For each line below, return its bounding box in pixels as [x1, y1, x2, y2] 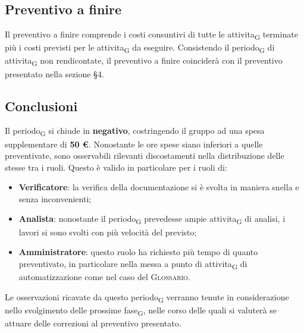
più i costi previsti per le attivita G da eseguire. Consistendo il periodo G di [5, 41, 275, 55]
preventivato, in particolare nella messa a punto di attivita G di [18, 257, 247, 271]
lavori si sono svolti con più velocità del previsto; [18, 225, 197, 238]
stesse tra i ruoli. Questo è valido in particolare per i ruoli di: [5, 161, 227, 173]
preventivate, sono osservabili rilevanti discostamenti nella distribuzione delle [5, 149, 284, 162]
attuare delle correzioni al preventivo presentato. [5, 316, 181, 329]
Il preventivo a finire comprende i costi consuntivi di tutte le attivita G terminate [5, 28, 298, 42]
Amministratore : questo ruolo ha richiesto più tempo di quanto [18, 246, 258, 258]
